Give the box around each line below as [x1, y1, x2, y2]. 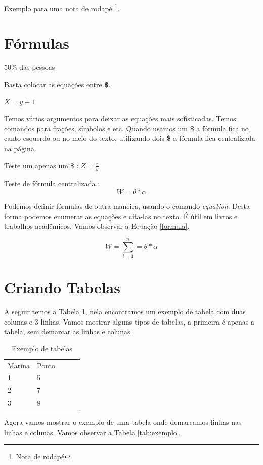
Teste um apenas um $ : [4, 160, 79, 170]
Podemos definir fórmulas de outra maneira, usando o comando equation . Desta [4, 200, 250, 211]
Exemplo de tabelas [11, 343, 73, 353]
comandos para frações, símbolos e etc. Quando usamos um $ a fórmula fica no [4, 123, 249, 133]
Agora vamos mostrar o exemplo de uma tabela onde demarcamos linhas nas [4, 417, 242, 427]
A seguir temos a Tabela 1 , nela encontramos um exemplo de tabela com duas [4, 306, 246, 316]
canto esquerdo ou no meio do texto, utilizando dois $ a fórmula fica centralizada [4, 133, 255, 144]
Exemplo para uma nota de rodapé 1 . [4, 2, 120, 13]
